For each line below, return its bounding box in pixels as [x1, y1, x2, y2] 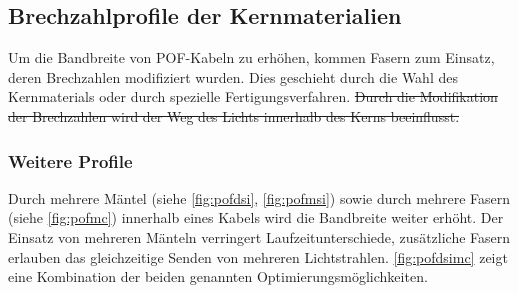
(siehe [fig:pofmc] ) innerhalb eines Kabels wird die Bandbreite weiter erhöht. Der [8, 207, 504, 228]
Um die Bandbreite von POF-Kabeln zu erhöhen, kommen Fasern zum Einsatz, [8, 47, 495, 68]
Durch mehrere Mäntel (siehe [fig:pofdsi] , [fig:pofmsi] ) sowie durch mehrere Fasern [8, 187, 510, 208]
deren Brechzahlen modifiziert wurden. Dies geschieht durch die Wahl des [8, 66, 458, 87]
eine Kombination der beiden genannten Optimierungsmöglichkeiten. [8, 266, 428, 287]
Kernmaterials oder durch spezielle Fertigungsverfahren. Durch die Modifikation [8, 86, 498, 107]
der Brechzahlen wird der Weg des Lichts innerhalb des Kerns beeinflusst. [8, 105, 460, 126]
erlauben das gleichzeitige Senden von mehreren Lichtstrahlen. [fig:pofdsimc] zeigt [8, 246, 508, 267]
